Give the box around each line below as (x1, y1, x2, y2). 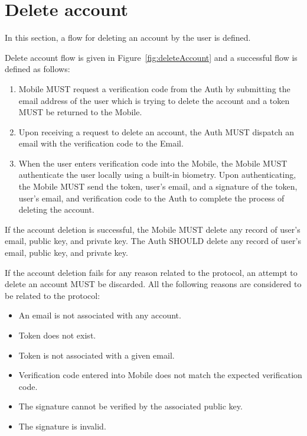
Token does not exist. (18, 329, 96, 341)
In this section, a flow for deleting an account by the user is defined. (5, 31, 251, 44)
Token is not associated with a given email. (18, 349, 175, 361)
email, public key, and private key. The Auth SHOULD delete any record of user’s (5, 235, 301, 247)
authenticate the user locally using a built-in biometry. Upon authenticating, (18, 168, 296, 181)
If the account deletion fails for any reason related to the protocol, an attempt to (5, 266, 298, 278)
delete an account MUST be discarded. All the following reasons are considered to (5, 278, 302, 290)
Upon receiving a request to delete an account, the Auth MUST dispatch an (18, 125, 294, 138)
